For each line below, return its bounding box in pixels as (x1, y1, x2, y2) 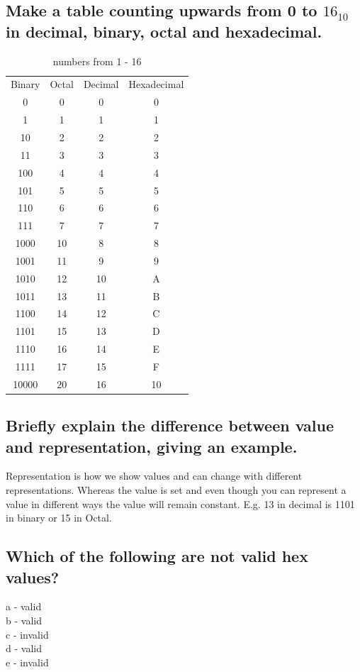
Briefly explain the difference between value (6, 414, 334, 436)
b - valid (6, 613, 42, 628)
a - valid (6, 599, 42, 614)
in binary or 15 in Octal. (6, 510, 112, 525)
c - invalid (6, 627, 49, 641)
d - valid (6, 641, 42, 656)
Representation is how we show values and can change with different (6, 468, 303, 483)
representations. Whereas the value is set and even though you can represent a (6, 483, 347, 497)
